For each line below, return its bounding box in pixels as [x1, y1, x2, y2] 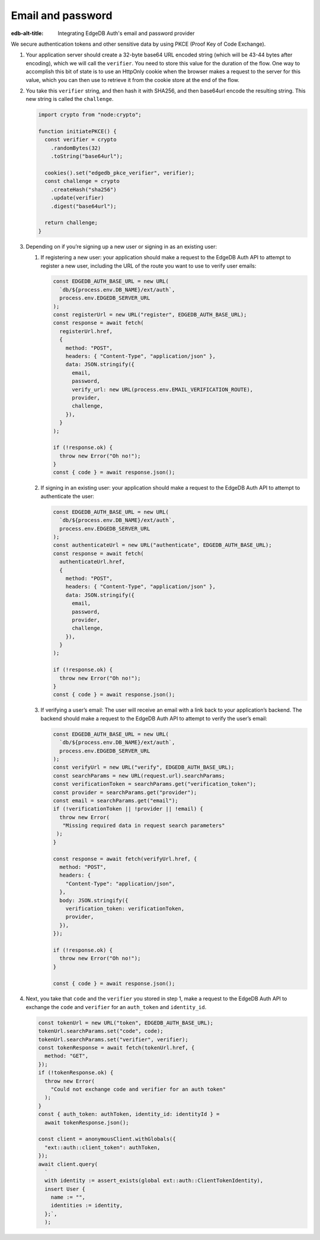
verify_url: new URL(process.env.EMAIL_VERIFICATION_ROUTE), [72, 386, 254, 393]
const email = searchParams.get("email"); [53, 797, 178, 804]
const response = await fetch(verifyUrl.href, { [53, 855, 197, 862]
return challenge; [44, 220, 98, 226]
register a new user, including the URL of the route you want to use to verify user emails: [40, 262, 257, 269]
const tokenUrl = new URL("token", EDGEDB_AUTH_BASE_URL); [38, 1019, 213, 1026]
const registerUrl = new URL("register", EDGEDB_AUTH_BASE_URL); [53, 312, 247, 318]
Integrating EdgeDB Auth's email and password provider [57, 30, 195, 37]
